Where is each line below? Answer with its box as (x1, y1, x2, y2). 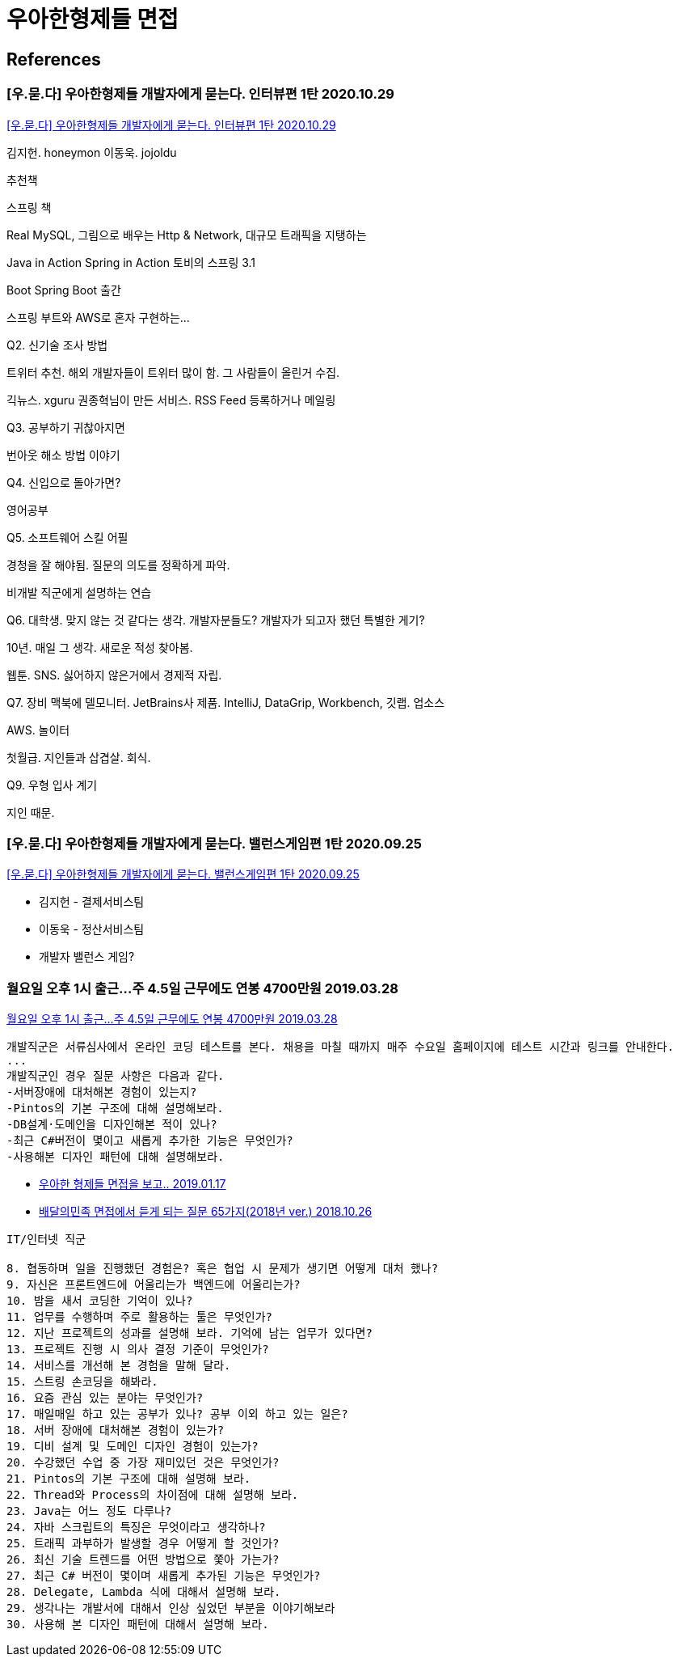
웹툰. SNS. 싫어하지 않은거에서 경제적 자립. (6, 667, 222, 682)
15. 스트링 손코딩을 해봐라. (6, 1375, 158, 1389)
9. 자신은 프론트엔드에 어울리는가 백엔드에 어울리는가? (6, 1278, 301, 1292)
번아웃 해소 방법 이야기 (6, 447, 120, 462)
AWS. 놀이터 (6, 722, 70, 737)
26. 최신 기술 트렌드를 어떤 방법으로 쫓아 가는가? (6, 1553, 280, 1567)
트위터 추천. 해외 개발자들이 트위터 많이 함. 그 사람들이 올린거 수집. (6, 365, 340, 379)
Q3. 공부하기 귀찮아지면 (6, 420, 125, 434)
